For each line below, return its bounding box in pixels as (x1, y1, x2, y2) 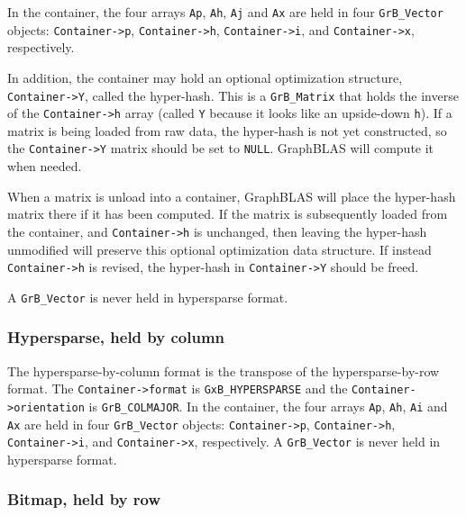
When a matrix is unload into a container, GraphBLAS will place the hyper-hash (7, 186, 456, 205)
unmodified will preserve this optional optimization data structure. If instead (7, 239, 432, 258)
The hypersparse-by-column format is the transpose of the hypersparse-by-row (7, 361, 440, 380)
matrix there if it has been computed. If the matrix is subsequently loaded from (7, 204, 448, 223)
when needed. (7, 157, 82, 176)
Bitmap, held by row (7, 488, 161, 510)
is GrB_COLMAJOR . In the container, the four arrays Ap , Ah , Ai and (88, 396, 448, 415)
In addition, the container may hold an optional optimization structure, (7, 68, 403, 86)
